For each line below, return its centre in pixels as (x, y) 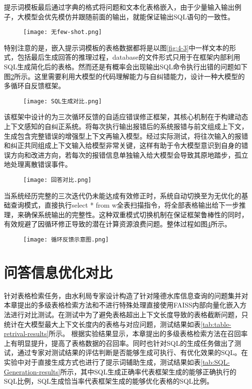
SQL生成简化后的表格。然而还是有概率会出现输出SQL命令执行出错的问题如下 (126, 67)
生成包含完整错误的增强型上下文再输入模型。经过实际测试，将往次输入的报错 (126, 136)
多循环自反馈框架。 (34, 86)
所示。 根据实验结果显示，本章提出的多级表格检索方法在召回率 (148, 333)
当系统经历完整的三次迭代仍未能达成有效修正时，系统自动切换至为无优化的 (123, 195)
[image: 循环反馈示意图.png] (66, 240)
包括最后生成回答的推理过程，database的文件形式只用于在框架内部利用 (129, 57)
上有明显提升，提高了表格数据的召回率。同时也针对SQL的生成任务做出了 (119, 343)
